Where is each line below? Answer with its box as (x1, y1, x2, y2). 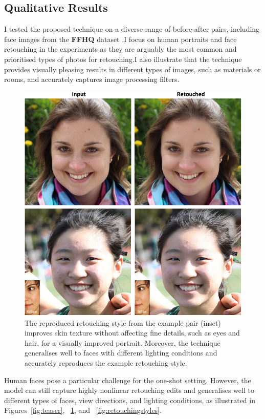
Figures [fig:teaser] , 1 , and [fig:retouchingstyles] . (4, 405, 162, 415)
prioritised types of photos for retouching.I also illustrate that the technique (4, 53, 242, 64)
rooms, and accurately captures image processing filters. (4, 74, 180, 85)
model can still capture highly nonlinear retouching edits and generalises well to (4, 385, 254, 395)
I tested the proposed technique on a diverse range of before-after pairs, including (4, 24, 260, 34)
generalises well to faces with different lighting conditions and (25, 347, 217, 358)
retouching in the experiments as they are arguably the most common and (4, 44, 237, 54)
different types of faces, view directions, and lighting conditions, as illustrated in (4, 394, 255, 405)
